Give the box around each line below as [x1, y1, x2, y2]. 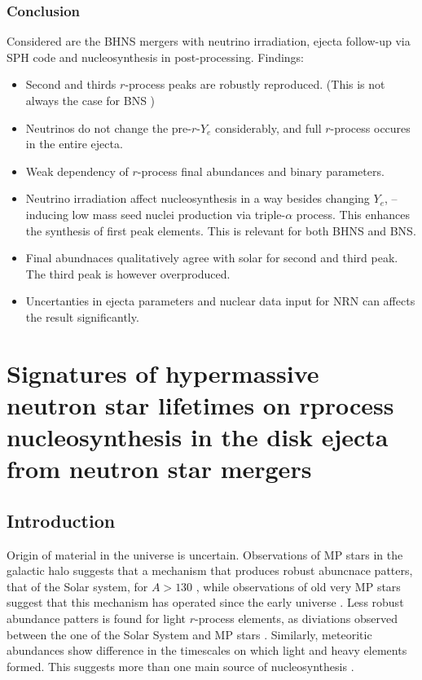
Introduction [7, 507, 116, 533]
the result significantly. [25, 308, 139, 325]
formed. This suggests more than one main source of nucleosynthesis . [7, 657, 354, 674]
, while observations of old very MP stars [196, 577, 401, 594]
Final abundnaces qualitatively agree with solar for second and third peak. [25, 249, 398, 266]
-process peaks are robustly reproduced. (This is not [125, 76, 385, 93]
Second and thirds [25, 76, 116, 93]
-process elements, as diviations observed [195, 610, 398, 627]
